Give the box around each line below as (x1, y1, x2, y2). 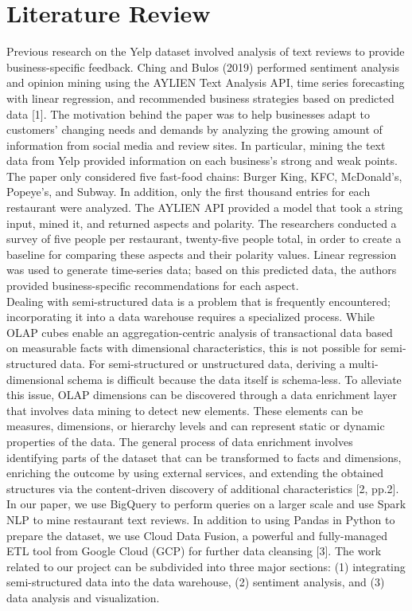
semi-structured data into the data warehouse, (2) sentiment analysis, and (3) (6, 574, 385, 590)
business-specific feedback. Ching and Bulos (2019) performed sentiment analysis (6, 58, 399, 75)
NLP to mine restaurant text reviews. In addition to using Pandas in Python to (6, 511, 395, 527)
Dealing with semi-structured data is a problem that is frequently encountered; (6, 292, 391, 309)
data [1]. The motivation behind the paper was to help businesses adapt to (6, 105, 370, 122)
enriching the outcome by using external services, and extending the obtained (6, 464, 384, 481)
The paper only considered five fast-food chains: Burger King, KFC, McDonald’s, (6, 167, 402, 184)
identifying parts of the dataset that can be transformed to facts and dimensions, (6, 448, 402, 465)
